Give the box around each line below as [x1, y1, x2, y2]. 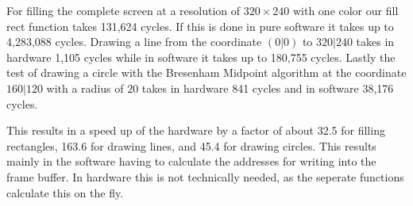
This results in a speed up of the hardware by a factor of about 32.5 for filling [6, 122, 385, 139]
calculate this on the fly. [6, 184, 124, 200]
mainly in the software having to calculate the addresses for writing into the [6, 153, 376, 170]
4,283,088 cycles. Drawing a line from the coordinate [6, 33, 262, 50]
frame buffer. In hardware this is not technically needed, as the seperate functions [6, 168, 404, 185]
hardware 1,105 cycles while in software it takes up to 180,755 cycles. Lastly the [6, 48, 396, 65]
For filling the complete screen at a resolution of [6, 2, 241, 18]
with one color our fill [292, 2, 399, 18]
